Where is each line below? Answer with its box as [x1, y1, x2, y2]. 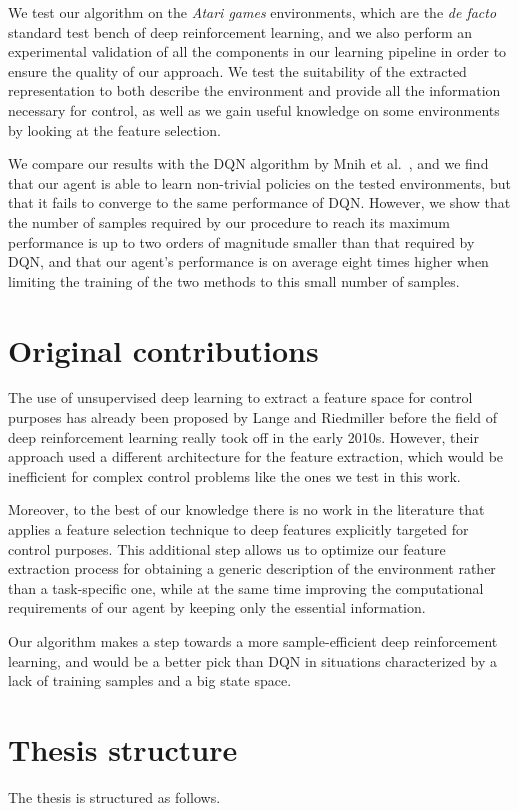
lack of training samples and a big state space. [8, 670, 292, 691]
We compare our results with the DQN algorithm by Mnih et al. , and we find [8, 153, 489, 174]
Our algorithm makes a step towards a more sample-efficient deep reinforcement [8, 630, 498, 651]
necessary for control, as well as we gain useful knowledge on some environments [8, 99, 500, 120]
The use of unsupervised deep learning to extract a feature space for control [8, 387, 473, 408]
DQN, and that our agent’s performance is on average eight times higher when [8, 251, 489, 272]
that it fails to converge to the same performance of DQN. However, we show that [8, 192, 511, 213]
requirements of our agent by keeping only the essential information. [8, 597, 426, 618]
